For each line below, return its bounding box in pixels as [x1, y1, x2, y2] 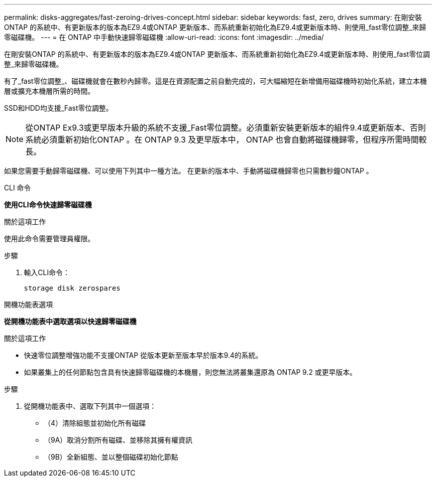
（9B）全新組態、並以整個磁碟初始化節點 [44, 453, 178, 461]
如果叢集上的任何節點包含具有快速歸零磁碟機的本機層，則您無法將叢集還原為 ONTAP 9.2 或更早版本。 [24, 368, 357, 376]
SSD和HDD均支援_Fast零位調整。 [4, 104, 113, 112]
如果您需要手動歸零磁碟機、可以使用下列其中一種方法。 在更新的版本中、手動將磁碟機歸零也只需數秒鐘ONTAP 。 [4, 166, 373, 175]
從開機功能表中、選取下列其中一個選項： [24, 402, 156, 410]
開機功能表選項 [4, 300, 53, 309]
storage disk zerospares [24, 284, 120, 292]
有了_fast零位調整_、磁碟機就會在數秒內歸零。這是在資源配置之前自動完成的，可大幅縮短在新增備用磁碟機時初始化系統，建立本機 [4, 77, 427, 85]
